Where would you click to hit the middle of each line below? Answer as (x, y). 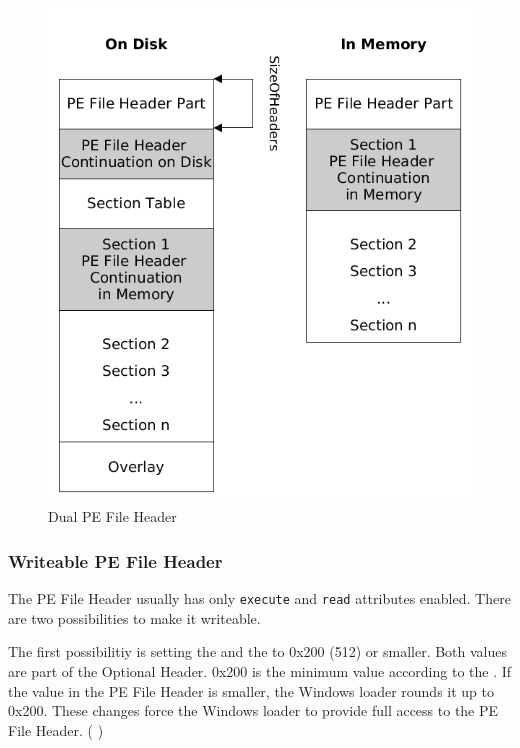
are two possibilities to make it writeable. (134, 617)
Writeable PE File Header (115, 560)
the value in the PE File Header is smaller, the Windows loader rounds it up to (251, 690)
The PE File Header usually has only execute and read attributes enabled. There (259, 598)
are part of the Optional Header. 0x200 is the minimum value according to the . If (260, 671)
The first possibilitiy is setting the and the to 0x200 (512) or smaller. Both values (257, 651)
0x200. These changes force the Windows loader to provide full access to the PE (253, 710)
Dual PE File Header (112, 516)
